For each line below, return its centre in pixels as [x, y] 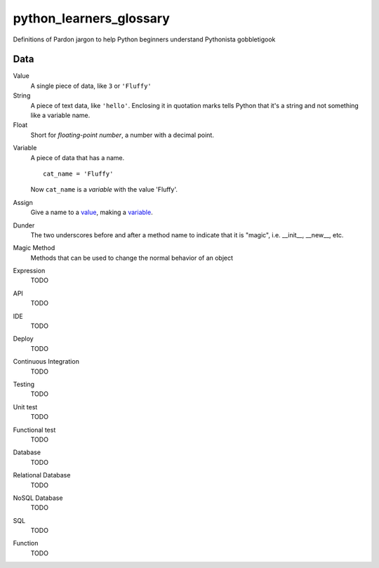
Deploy [24, 339]
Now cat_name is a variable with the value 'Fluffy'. [104, 190]
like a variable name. [60, 115]
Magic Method [34, 248]
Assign [23, 202]
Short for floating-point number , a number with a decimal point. [122, 135]
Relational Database [42, 475]
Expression [29, 271]
